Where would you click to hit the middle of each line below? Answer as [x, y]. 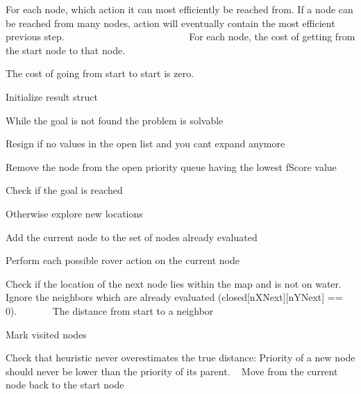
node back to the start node [65, 385]
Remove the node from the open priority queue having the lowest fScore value [171, 166]
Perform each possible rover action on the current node [123, 260]
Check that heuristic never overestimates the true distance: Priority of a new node [180, 358]
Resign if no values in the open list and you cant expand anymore [145, 143]
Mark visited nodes [46, 334]
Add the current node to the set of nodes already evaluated [132, 237]
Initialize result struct [52, 96]
